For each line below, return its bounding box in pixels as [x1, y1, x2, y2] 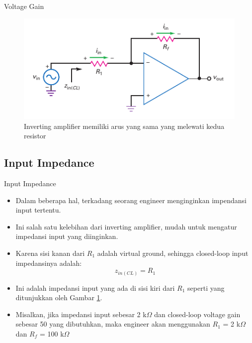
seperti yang [187, 282, 225, 293]
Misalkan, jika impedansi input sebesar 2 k [15, 309, 147, 319]
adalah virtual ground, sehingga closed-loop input [97, 247, 249, 258]
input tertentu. [15, 205, 61, 215]
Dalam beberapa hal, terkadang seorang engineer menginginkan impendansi [15, 195, 247, 205]
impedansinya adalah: [15, 257, 82, 268]
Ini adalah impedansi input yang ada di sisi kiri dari [15, 282, 175, 293]
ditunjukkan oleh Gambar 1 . [15, 292, 102, 303]
